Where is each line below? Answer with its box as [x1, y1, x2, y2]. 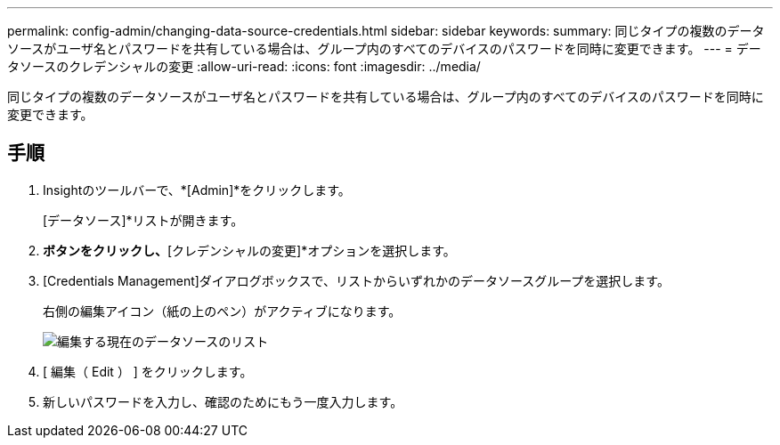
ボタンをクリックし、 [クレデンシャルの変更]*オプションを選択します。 [43, 242, 456, 258]
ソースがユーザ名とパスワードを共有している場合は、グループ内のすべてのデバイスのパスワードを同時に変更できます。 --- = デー [7, 41, 761, 56]
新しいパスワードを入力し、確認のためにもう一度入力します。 [43, 393, 403, 409]
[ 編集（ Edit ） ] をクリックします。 [43, 363, 253, 379]
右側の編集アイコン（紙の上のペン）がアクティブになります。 [43, 303, 402, 319]
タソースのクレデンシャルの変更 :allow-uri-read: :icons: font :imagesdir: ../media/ [7, 59, 481, 74]
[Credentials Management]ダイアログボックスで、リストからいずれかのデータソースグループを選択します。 [43, 272, 670, 288]
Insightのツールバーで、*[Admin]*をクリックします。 [43, 182, 351, 198]
